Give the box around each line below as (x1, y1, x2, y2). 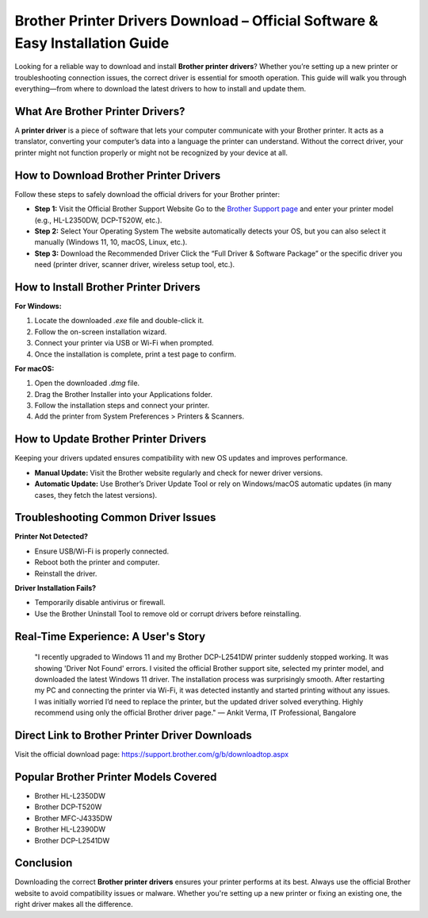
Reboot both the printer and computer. (34, 557, 160, 567)
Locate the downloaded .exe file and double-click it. (34, 316, 204, 326)
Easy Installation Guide (14, 34, 170, 52)
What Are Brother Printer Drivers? (14, 104, 185, 118)
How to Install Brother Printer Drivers (14, 280, 201, 294)
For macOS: (14, 364, 55, 373)
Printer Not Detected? (14, 532, 89, 542)
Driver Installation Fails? (14, 584, 97, 593)
